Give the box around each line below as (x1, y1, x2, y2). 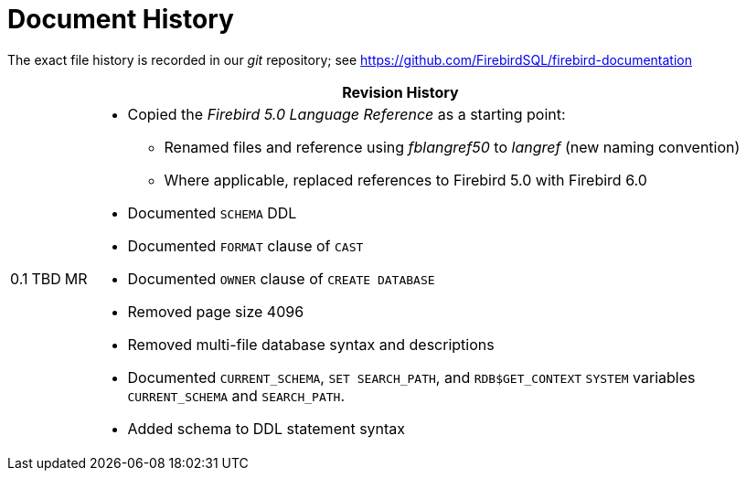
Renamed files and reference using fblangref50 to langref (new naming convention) (164, 137, 741, 156)
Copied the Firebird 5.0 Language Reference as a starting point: (127, 104, 566, 123)
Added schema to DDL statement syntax (127, 419, 406, 438)
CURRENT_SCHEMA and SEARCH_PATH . (127, 386, 346, 405)
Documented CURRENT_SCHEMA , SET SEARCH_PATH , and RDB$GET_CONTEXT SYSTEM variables (127, 367, 696, 387)
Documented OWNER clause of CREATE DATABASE (127, 269, 435, 288)
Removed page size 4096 (127, 302, 304, 321)
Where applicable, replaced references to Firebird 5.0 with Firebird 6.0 (164, 170, 647, 189)
